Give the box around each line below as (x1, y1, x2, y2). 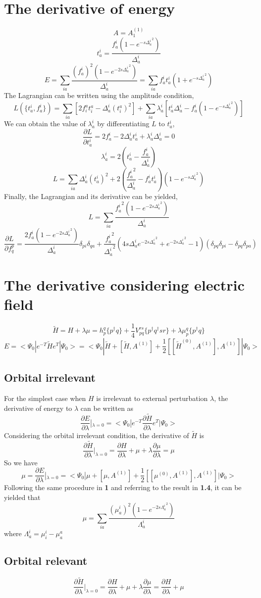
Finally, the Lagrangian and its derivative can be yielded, (4, 191, 178, 201)
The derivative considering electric (4, 274, 245, 295)
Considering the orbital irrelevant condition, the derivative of (4, 430, 189, 440)
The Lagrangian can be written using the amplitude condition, (4, 90, 194, 100)
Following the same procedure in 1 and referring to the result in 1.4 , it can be (4, 482, 242, 493)
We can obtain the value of (4, 118, 86, 129)
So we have (4, 457, 38, 467)
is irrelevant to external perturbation (96, 393, 208, 403)
